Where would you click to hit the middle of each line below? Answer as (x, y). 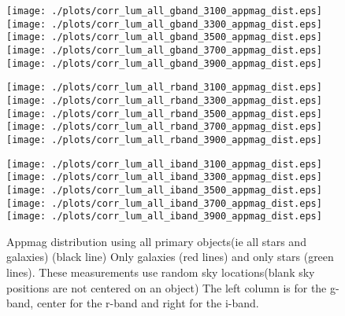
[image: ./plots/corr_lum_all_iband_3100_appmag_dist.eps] (164, 164)
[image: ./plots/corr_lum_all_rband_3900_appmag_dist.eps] (164, 140)
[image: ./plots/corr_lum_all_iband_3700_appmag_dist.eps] (164, 203)
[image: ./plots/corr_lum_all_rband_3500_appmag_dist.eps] (164, 114)
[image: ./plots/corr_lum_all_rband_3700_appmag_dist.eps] (164, 127)
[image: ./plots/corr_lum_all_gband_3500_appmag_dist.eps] (164, 37)
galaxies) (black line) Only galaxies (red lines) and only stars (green (170, 257)
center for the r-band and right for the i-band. (148, 303)
